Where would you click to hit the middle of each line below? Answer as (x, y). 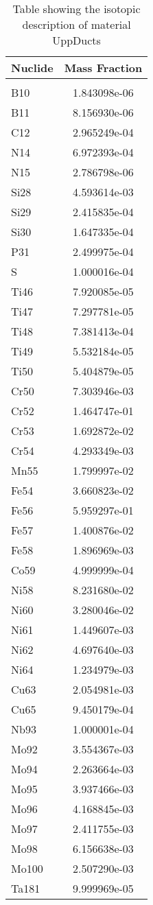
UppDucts (76, 40)
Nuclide (32, 68)
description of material (76, 24)
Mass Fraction (103, 68)
